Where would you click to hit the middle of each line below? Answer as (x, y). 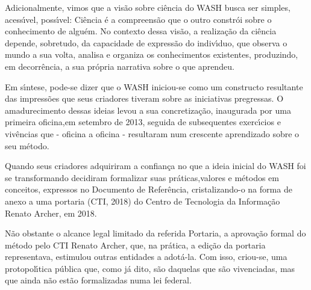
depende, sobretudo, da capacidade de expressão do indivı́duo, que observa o (146, 42)
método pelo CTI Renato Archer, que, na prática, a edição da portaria (135, 245)
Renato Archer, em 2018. (51, 213)
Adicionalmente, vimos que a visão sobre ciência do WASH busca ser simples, (148, 7)
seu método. (27, 145)
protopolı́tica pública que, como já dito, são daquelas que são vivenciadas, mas (150, 268)
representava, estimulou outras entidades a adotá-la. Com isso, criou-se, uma (146, 257)
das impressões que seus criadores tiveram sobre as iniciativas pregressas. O (144, 98)
